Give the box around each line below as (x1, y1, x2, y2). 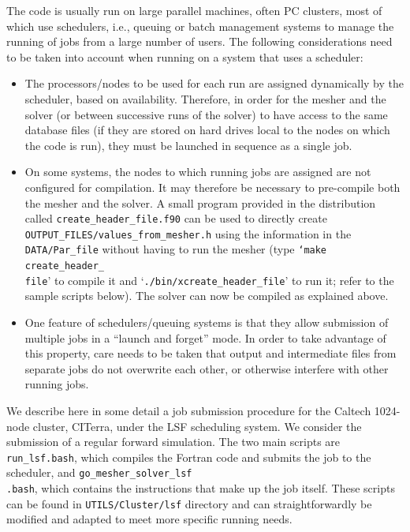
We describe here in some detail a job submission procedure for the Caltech (6, 402, 371, 418)
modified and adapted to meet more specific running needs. (6, 511, 293, 527)
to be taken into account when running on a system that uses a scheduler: (6, 48, 363, 65)
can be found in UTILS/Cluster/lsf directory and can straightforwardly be (6, 495, 372, 511)
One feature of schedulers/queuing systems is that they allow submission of (24, 314, 389, 330)
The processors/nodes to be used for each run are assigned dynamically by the (24, 75, 404, 92)
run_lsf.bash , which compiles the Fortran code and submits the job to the (6, 448, 371, 465)
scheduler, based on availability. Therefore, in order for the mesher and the (24, 90, 386, 107)
